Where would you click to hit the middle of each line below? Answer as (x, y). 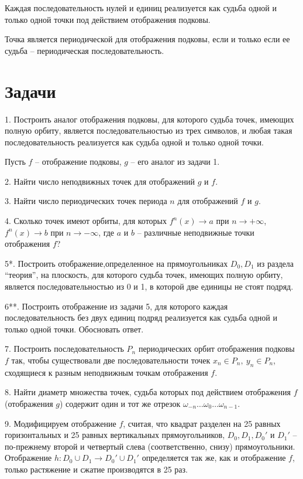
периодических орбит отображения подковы (216, 349)
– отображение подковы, (78, 162)
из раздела (275, 263)
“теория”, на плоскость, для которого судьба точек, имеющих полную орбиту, (144, 275)
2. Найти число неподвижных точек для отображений (100, 181)
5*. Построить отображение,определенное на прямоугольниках (116, 263)
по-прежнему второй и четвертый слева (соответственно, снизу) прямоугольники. (150, 446)
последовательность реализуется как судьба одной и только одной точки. (134, 142)
